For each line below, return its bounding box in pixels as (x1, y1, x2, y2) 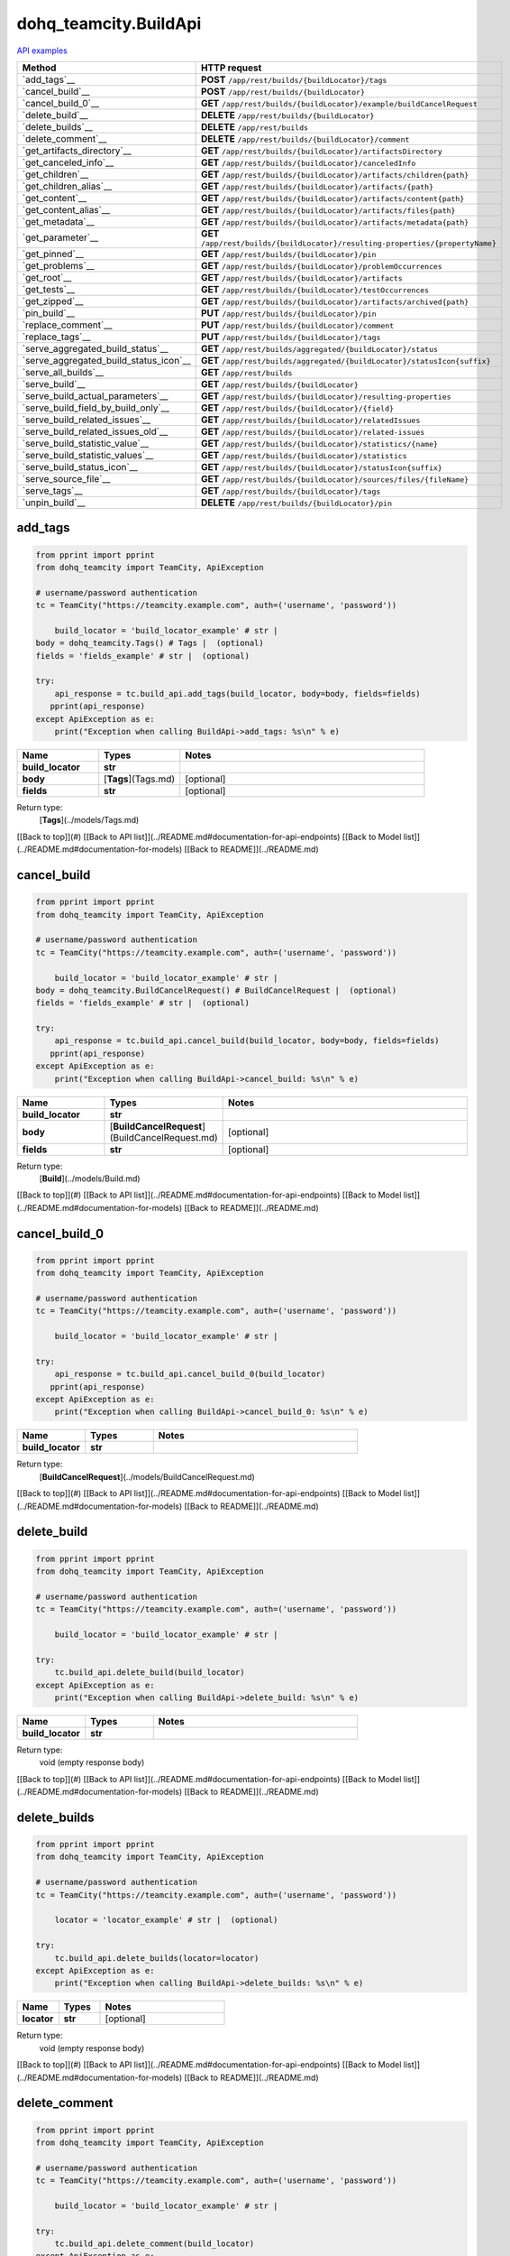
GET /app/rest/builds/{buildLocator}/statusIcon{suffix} (200, 460, 443, 473)
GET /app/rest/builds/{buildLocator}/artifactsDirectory (200, 144, 443, 157)
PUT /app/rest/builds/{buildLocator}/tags (200, 330, 381, 343)
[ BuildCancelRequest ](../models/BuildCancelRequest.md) (39, 1471, 256, 1482)
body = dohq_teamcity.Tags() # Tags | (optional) (35, 638, 265, 649)
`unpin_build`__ (22, 496, 86, 509)
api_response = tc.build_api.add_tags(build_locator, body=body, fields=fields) (54, 689, 421, 698)
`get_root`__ (22, 271, 72, 283)
